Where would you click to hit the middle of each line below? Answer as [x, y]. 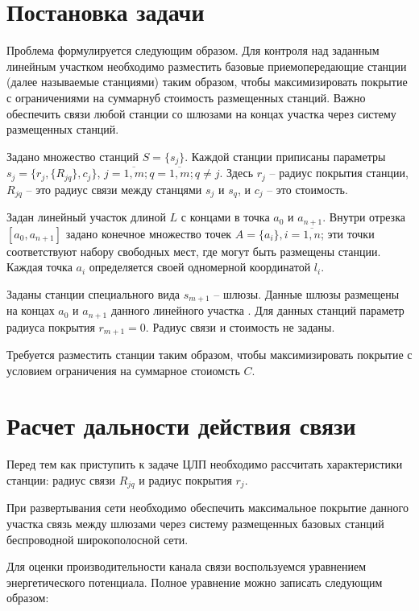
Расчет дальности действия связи [181, 425]
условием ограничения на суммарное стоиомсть [123, 370]
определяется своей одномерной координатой [200, 267]
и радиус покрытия [185, 479]
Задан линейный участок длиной [86, 217]
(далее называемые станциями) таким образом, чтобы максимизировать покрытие [207, 82]
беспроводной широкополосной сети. [97, 539]
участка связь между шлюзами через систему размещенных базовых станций [195, 523]
